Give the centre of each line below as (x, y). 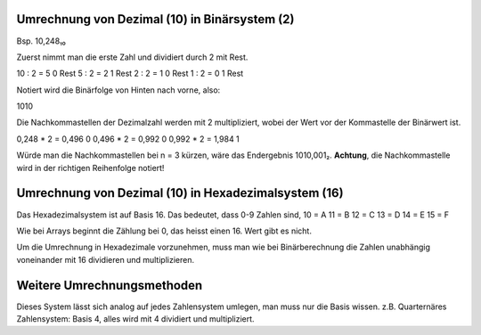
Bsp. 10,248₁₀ (41, 41)
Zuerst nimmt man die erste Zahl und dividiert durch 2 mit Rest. (132, 57)
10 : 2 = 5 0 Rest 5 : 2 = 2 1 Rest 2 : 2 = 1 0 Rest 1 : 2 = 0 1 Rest (130, 74)
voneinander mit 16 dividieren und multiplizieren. (106, 259)
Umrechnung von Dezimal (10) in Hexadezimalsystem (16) (180, 193)
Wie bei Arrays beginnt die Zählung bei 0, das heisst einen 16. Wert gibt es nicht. (164, 231)
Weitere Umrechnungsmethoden (110, 285)
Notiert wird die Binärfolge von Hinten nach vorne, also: (118, 90)
